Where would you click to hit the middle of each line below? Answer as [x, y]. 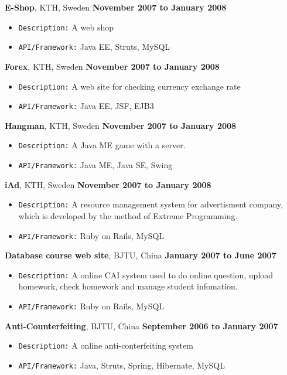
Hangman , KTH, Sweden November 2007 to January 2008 [121, 125]
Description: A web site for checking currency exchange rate [129, 86]
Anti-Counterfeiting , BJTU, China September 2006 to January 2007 [141, 325]
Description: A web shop [66, 27]
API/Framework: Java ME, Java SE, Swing [95, 165]
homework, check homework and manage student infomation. [128, 286]
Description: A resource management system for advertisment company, [151, 204]
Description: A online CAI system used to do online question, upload [146, 275]
